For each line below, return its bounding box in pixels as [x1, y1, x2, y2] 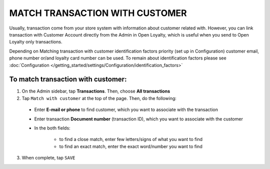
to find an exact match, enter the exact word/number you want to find [59, 143, 202, 149]
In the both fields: [34, 125, 70, 131]
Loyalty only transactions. [9, 39, 62, 45]
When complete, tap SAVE [21, 155, 75, 161]
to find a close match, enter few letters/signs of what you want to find [59, 136, 202, 142]
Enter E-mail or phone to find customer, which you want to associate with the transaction [34, 106, 218, 112]
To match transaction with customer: [9, 75, 127, 83]
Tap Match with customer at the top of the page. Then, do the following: [21, 95, 177, 101]
